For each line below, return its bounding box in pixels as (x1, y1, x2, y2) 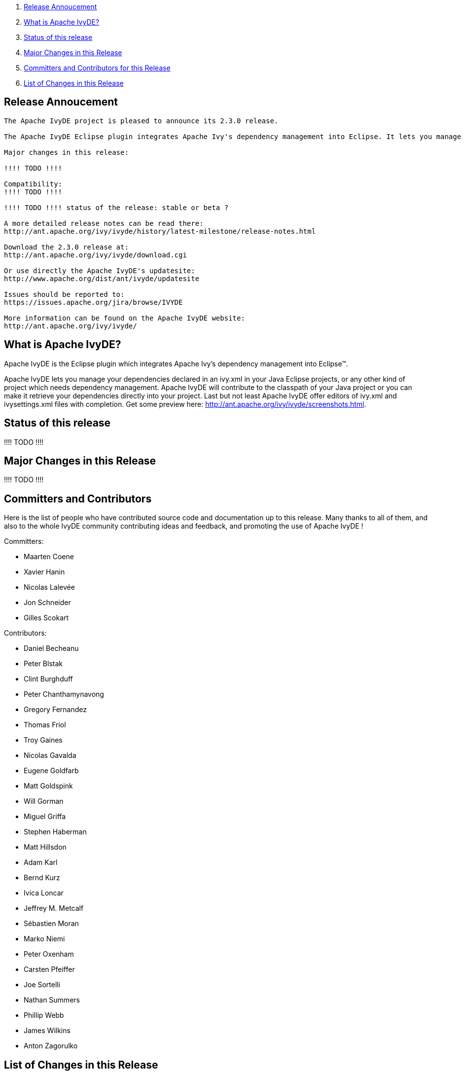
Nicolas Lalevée (24, 583, 75, 592)
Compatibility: (4, 179, 63, 188)
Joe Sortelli (24, 980, 61, 989)
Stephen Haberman (24, 827, 87, 836)
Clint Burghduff (24, 675, 73, 683)
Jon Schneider (24, 598, 71, 607)
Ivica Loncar (24, 889, 64, 897)
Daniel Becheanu (24, 644, 79, 653)
